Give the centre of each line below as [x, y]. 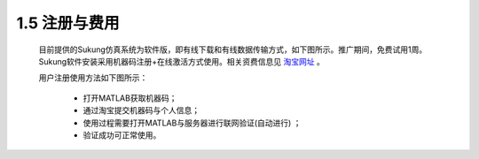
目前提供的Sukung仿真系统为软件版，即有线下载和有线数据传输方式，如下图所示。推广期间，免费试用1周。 [233, 49]
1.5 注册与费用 [68, 23]
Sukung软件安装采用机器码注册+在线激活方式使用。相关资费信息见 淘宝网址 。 [182, 61]
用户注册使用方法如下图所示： [93, 78]
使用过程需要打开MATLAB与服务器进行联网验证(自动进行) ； [192, 123]
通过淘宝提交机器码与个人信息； [141, 110]
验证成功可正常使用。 [122, 135]
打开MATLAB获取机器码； [130, 98]
